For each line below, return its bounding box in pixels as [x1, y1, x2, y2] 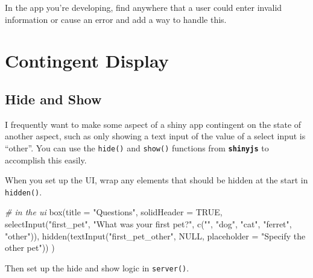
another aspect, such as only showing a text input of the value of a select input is [5, 130, 306, 142]
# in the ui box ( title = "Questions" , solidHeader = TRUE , [5, 206, 223, 218]
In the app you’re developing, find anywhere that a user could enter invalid [5, 1, 282, 13]
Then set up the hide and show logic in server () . [5, 261, 189, 274]
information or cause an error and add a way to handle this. [5, 13, 227, 25]
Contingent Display [5, 48, 169, 73]
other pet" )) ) [5, 241, 55, 254]
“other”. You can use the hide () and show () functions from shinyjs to [5, 141, 269, 154]
